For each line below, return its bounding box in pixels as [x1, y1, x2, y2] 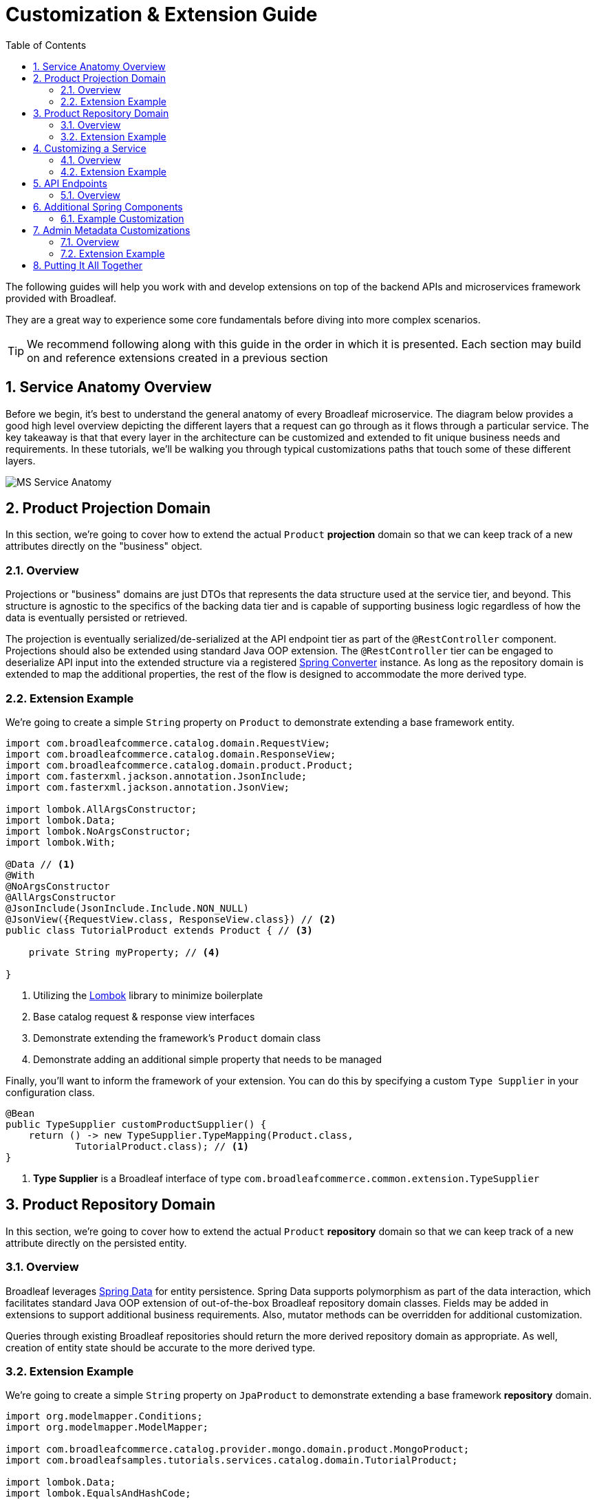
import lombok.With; [6, 836, 116, 848]
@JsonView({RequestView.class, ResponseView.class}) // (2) [6, 913, 336, 925]
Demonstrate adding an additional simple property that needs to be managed [33, 1053, 382, 1065]
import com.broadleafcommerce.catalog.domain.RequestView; [6, 737, 331, 749]
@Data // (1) [6, 858, 76, 870]
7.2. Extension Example [61, 247, 165, 259]
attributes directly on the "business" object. [6, 540, 203, 553]
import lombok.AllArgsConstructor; [6, 803, 197, 815]
